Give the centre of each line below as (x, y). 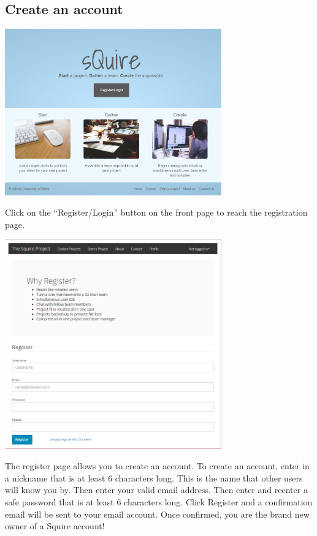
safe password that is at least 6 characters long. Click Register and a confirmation (159, 501)
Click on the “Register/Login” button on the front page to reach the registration (156, 212)
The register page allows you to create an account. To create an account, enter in (157, 466)
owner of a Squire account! (55, 526)
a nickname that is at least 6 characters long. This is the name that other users (154, 477)
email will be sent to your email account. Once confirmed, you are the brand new (157, 514)
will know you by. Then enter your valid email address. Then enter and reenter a (156, 490)
